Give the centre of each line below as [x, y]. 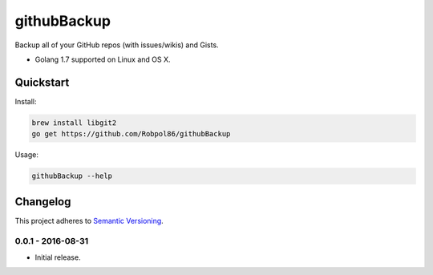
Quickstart [42, 82]
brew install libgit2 [74, 123]
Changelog [43, 202]
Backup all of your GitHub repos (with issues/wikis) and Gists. [117, 45]
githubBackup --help [72, 176]
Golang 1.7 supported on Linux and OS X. [103, 59]
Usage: [27, 155]
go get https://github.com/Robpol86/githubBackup [131, 134]
